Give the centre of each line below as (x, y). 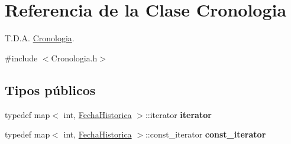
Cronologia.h (74, 58)
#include (21, 58)
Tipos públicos (50, 89)
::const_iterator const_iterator (206, 134)
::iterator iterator (178, 114)
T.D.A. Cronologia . (40, 38)
